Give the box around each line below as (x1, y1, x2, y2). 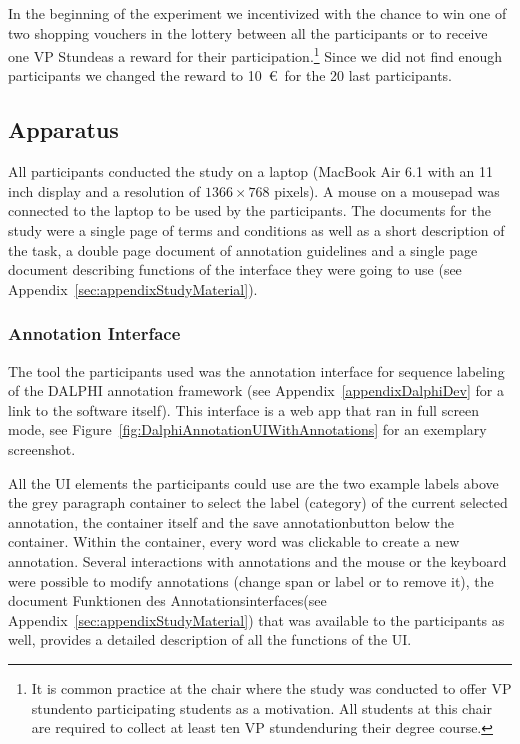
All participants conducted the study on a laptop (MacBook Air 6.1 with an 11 (8, 161, 494, 182)
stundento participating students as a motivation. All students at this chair (31, 697, 493, 718)
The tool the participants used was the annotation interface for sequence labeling (8, 360, 505, 381)
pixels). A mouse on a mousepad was (274, 180, 500, 201)
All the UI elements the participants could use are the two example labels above (8, 472, 499, 493)
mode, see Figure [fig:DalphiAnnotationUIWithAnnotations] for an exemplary (8, 419, 487, 440)
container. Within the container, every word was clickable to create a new (8, 531, 460, 552)
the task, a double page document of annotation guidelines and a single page (8, 239, 478, 260)
